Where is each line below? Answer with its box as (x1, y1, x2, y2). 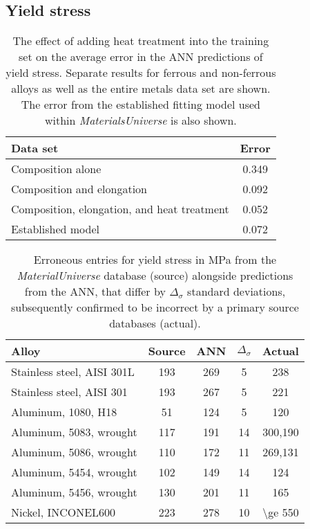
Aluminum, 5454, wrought (11, 464, 137, 481)
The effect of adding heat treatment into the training (12, 33, 269, 49)
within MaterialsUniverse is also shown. (44, 112, 237, 129)
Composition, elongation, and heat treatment (11, 201, 229, 217)
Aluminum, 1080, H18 (11, 404, 117, 420)
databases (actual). (109, 315, 201, 332)
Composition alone (11, 161, 101, 177)
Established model (11, 221, 99, 237)
